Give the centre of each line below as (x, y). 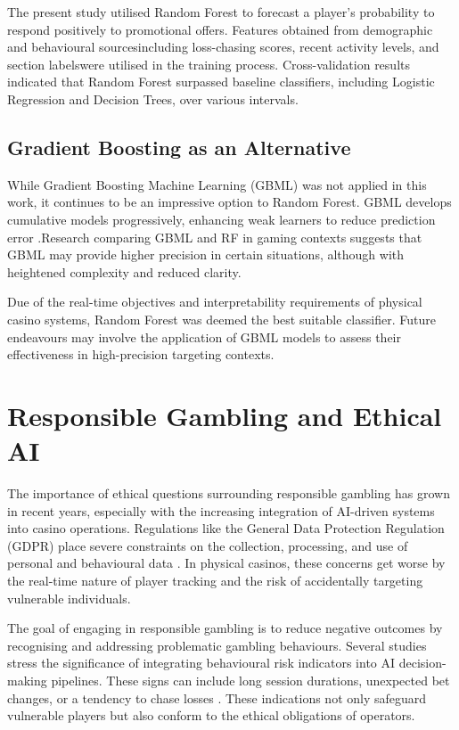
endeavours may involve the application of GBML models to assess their (204, 336)
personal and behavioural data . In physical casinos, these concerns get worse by (226, 563)
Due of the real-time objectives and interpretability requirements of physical (215, 302)
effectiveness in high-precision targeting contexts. (141, 354)
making (27, 680)
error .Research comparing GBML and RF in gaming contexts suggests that (215, 237)
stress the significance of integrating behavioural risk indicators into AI (201, 663)
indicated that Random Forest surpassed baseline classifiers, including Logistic (221, 82)
